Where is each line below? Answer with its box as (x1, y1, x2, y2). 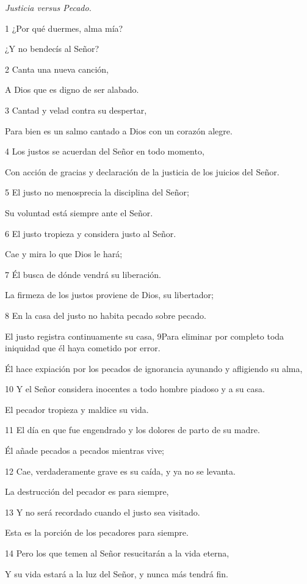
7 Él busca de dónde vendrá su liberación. (5, 268, 161, 280)
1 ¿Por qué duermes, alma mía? (5, 21, 123, 34)
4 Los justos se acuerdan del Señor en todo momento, (5, 145, 204, 158)
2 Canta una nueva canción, (5, 62, 109, 75)
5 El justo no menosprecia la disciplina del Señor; (5, 186, 189, 199)
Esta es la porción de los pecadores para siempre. (5, 526, 189, 539)
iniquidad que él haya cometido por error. (5, 341, 161, 354)
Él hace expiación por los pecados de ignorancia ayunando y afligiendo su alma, (5, 362, 303, 374)
